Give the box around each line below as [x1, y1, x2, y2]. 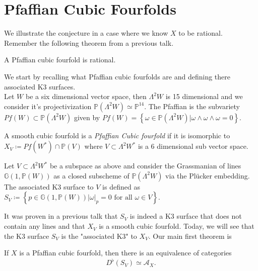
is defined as [102, 181, 140, 192]
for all [114, 194, 133, 202]
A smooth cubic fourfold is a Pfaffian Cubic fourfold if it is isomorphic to [4, 130, 230, 140]
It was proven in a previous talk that [4, 211, 118, 221]
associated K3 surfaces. [4, 81, 76, 92]
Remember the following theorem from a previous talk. [4, 37, 174, 48]
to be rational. [178, 28, 223, 38]
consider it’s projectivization [4, 101, 92, 111]
